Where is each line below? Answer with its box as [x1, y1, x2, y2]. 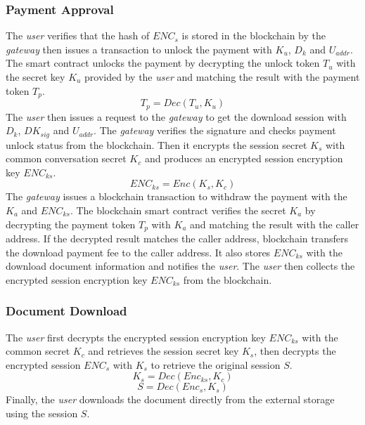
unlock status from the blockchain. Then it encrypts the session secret [6, 137, 307, 152]
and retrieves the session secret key [88, 344, 239, 358]
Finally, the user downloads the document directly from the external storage [6, 392, 335, 407]
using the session [6, 405, 78, 420]
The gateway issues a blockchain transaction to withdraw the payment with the [6, 189, 347, 204]
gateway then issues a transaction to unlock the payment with [6, 41, 272, 56]
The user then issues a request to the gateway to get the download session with [6, 109, 347, 124]
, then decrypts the [254, 344, 336, 358]
